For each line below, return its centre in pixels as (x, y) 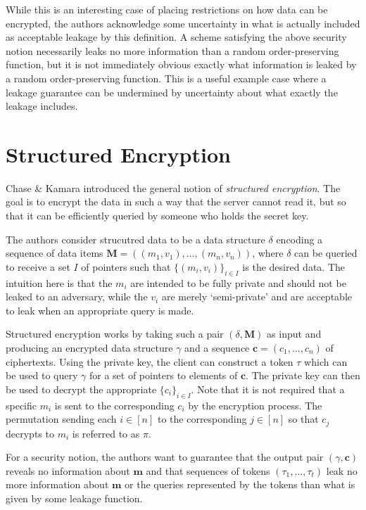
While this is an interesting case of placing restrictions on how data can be (167, 9)
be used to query (42, 375)
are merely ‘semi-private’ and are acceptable (257, 297)
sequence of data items (55, 253)
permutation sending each (61, 419)
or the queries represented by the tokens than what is (240, 484)
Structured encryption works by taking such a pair (115, 334)
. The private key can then (303, 375)
